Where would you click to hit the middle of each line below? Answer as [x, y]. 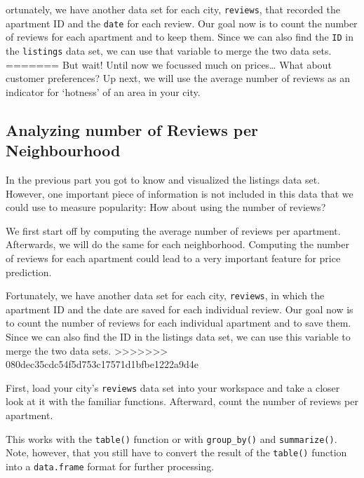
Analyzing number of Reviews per [132, 129]
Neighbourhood [63, 150]
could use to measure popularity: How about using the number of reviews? [166, 207]
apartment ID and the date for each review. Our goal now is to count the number [182, 23]
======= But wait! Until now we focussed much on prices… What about [169, 64]
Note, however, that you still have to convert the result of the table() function [176, 452]
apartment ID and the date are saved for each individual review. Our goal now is [180, 309]
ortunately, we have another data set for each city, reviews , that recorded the [173, 9]
